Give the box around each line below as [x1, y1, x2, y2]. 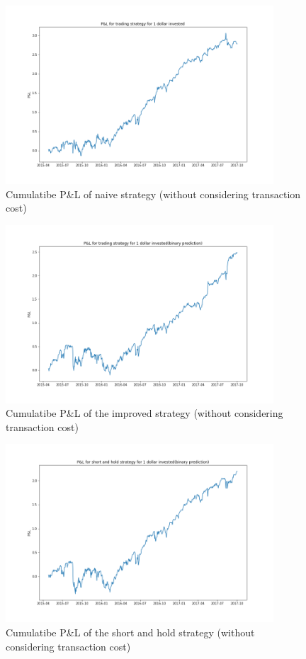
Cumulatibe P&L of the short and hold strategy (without [6, 625, 255, 640]
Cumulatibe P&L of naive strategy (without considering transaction [6, 186, 301, 201]
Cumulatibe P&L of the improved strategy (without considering [6, 406, 283, 420]
